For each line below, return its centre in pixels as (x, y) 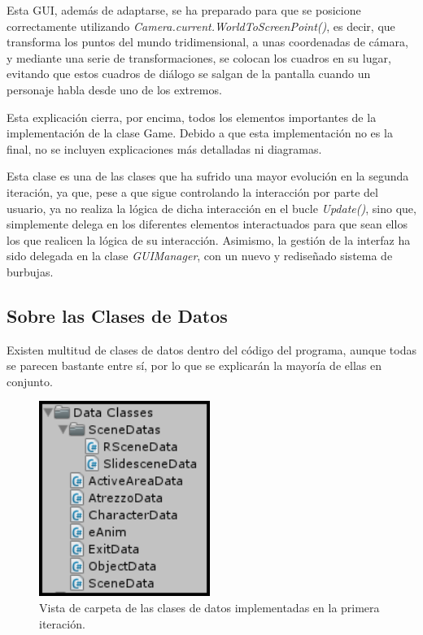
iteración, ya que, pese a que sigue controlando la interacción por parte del (192, 191)
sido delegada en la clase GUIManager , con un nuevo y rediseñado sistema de (200, 256)
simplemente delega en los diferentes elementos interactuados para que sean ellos (207, 224)
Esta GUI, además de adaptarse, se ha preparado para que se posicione (184, 10)
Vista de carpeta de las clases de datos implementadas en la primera (209, 608)
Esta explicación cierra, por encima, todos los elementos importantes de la (192, 117)
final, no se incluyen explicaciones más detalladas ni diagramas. (164, 148)
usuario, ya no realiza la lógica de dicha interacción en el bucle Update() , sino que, (211, 208)
